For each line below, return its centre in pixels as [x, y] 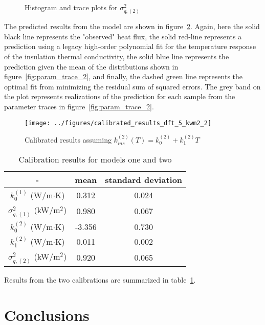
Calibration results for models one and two [95, 159]
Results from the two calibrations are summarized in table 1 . [100, 280]
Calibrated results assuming [68, 139]
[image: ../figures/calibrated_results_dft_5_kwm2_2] [118, 123]
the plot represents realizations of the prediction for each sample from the [120, 96]
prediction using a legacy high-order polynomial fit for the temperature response [130, 46]
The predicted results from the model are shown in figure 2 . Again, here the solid [132, 26]
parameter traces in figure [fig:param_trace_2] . [79, 106]
